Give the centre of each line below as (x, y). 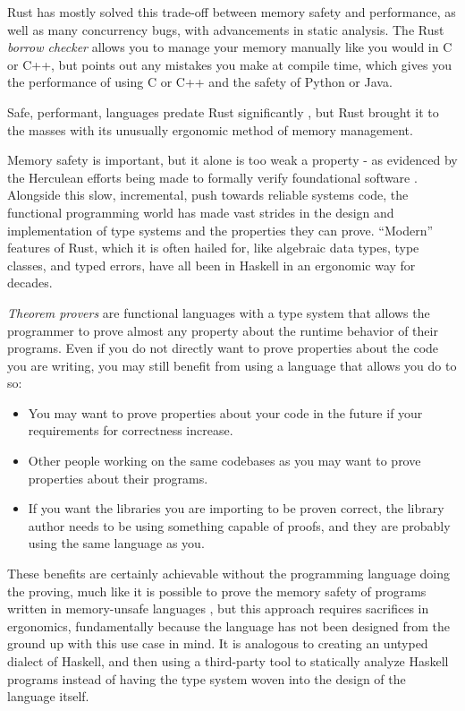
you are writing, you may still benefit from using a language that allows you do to (232, 365)
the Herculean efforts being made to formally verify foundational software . (212, 177)
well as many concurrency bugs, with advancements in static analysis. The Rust (226, 29)
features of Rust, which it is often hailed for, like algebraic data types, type (213, 248)
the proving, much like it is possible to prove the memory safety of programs (217, 591)
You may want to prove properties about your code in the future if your (225, 412)
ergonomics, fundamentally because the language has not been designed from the (229, 625)
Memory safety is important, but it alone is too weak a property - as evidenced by (232, 160)
